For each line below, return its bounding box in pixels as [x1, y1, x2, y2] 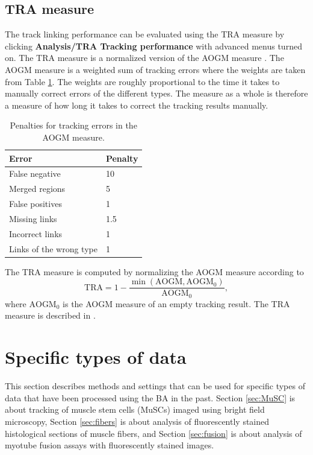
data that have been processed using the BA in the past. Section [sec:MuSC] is [5, 391, 296, 404]
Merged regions [9, 182, 66, 195]
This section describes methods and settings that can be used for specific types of [5, 380, 305, 392]
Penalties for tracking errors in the [10, 119, 137, 132]
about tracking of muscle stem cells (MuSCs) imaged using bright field [5, 403, 265, 416]
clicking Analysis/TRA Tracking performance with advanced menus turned [5, 39, 302, 52]
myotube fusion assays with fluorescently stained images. [5, 439, 214, 451]
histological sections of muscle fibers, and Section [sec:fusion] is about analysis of [5, 427, 302, 439]
